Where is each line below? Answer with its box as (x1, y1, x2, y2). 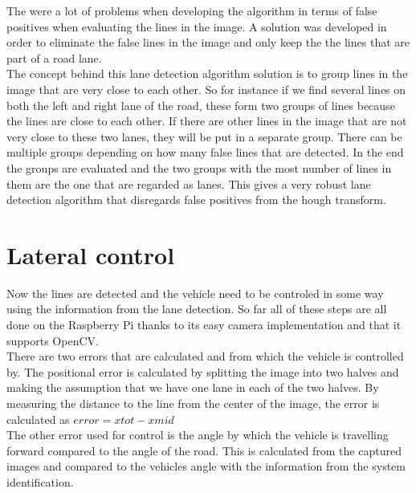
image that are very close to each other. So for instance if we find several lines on (6, 80, 406, 97)
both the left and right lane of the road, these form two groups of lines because (6, 96, 395, 113)
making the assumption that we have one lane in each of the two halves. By (6, 379, 379, 396)
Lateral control (6, 238, 175, 271)
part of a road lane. (6, 49, 102, 66)
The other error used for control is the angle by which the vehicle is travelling (6, 426, 389, 443)
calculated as (6, 410, 70, 427)
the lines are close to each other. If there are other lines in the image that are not (6, 112, 407, 129)
